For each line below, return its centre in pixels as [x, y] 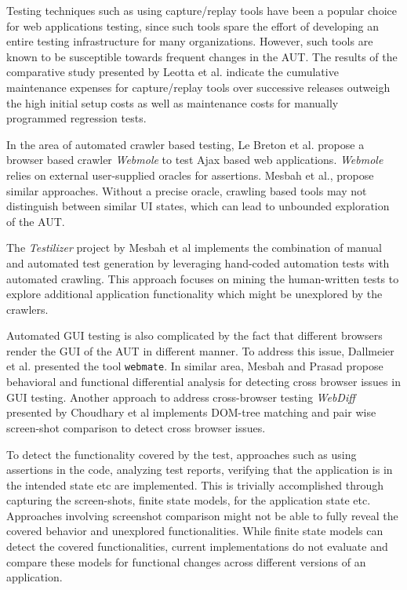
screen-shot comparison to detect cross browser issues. [136, 427]
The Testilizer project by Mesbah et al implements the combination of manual [194, 248]
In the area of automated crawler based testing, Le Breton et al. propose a [185, 144]
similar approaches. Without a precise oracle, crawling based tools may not [187, 190]
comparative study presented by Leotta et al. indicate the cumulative [173, 72]
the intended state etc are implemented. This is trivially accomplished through [195, 484]
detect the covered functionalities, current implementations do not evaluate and [197, 546]
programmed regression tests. [76, 118]
